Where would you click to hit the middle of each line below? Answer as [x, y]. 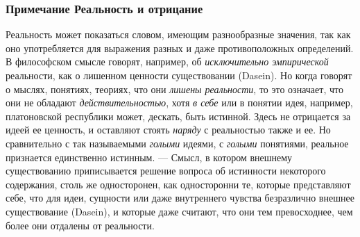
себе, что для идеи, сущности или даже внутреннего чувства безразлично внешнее [180, 198]
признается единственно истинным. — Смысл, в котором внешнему [149, 157]
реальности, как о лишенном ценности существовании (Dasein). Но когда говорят [179, 75]
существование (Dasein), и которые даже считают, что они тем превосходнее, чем [179, 211]
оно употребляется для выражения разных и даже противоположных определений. [180, 48]
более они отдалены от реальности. [80, 225]
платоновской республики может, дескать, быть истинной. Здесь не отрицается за [178, 116]
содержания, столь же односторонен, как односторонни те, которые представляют [178, 184]
